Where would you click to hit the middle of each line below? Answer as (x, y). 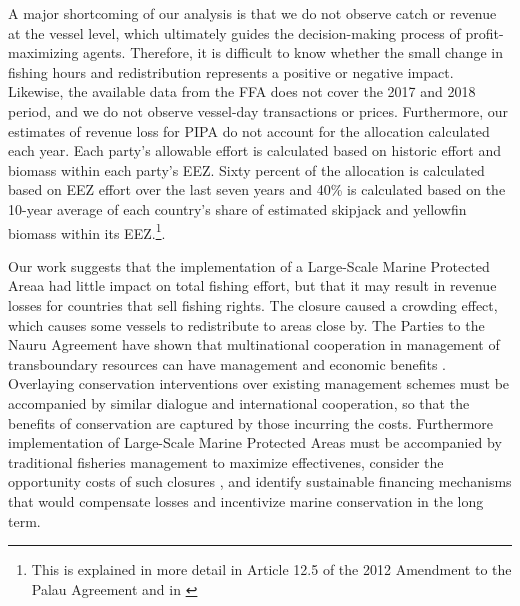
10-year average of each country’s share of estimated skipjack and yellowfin (237, 208)
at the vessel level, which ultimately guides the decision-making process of (234, 32)
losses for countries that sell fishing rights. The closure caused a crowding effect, (253, 304)
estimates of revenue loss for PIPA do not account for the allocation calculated (249, 130)
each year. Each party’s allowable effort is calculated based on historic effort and (254, 150)
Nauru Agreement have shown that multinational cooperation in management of (254, 344)
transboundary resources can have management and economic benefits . (227, 363)
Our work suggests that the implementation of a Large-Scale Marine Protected (249, 265)
